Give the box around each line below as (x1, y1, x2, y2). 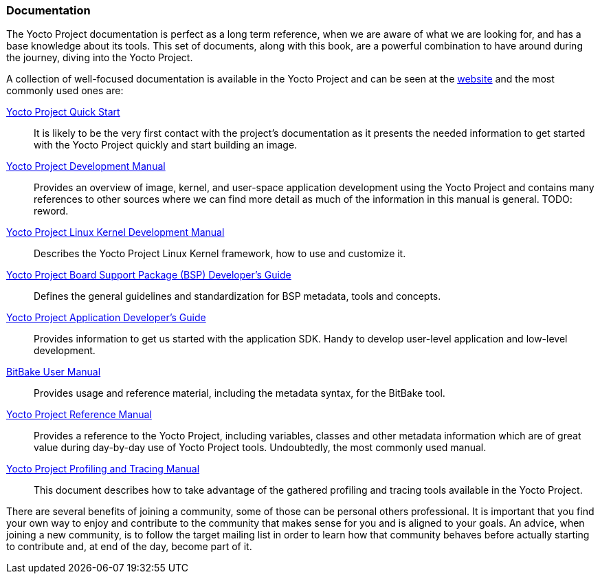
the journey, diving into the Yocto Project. (6, 52, 193, 64)
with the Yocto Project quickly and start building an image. (34, 139, 298, 151)
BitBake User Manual (6, 366, 101, 378)
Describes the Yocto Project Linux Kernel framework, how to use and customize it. (34, 248, 406, 260)
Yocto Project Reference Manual (6, 408, 152, 421)
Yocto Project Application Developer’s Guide (6, 312, 206, 324)
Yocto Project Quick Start (6, 106, 120, 118)
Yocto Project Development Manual (6, 160, 166, 173)
